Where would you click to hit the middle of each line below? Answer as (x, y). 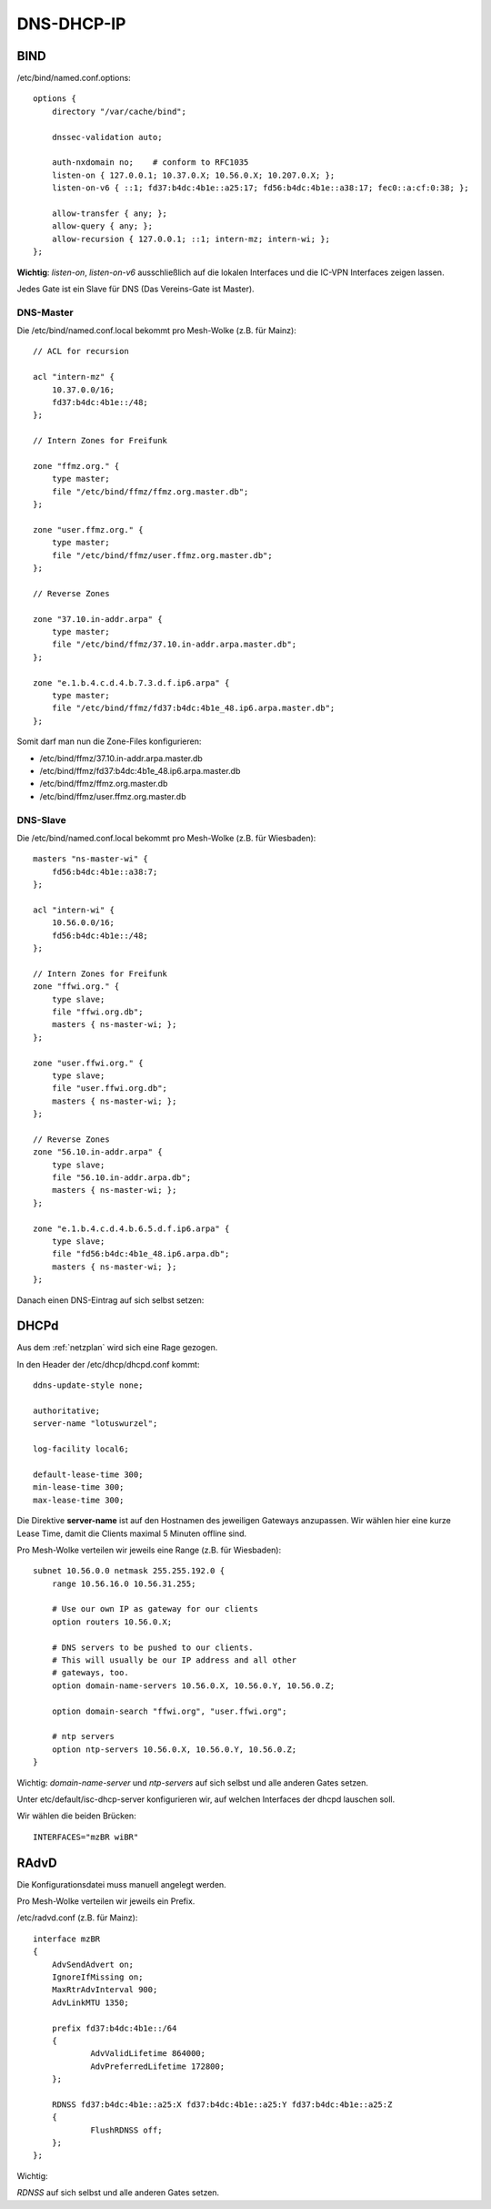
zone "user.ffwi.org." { (88, 1063)
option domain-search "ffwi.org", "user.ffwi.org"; (169, 1711)
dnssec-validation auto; (107, 137)
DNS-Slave (42, 819)
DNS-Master (45, 312)
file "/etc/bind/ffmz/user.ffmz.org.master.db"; (162, 555)
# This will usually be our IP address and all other (174, 1660)
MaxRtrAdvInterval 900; (105, 1990)
